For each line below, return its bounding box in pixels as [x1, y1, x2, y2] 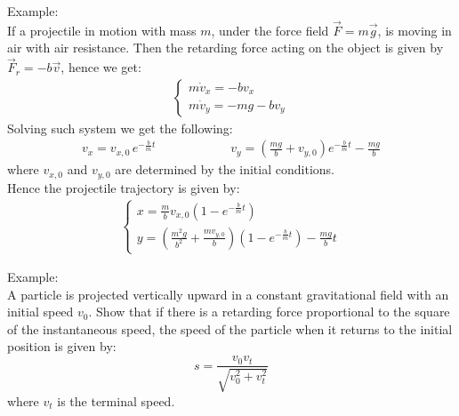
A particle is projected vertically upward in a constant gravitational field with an [7, 284, 449, 303]
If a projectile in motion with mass [7, 20, 197, 39]
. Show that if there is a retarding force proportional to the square [88, 302, 450, 321]
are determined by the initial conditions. [115, 160, 334, 179]
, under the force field [211, 20, 329, 39]
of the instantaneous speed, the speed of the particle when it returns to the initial [7, 319, 453, 338]
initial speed [7, 302, 74, 321]
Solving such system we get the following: [7, 118, 233, 137]
